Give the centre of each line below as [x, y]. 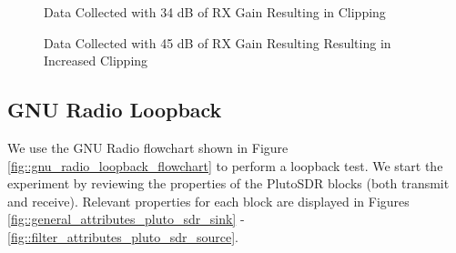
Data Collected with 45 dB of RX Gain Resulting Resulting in [218, 42]
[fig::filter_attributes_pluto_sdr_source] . [123, 236]
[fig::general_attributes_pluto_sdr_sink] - [126, 219]
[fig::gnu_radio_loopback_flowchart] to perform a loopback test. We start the [225, 165]
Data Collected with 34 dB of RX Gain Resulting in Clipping [215, 12]
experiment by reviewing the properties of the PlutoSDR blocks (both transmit [228, 183]
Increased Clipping [96, 61]
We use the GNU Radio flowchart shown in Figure [148, 147]
